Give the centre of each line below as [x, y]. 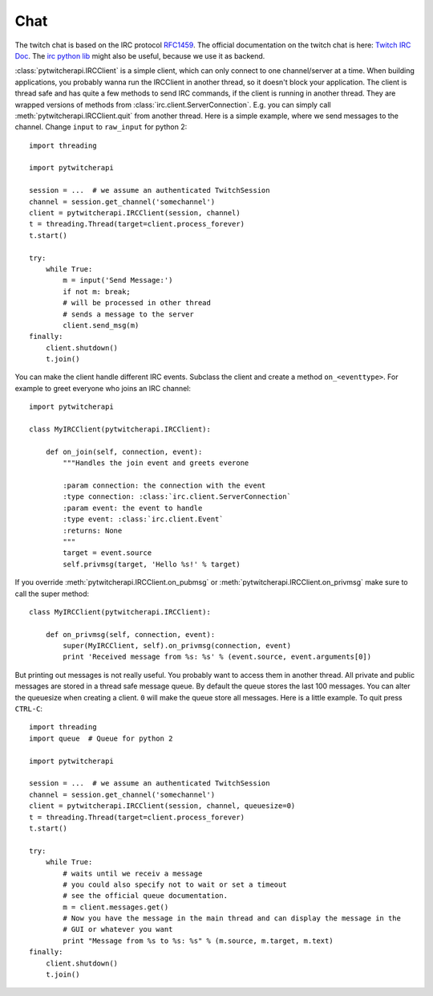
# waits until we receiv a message [133, 873]
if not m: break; [97, 292]
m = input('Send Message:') [118, 280]
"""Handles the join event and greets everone [156, 463]
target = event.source [107, 553]
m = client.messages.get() [116, 907]
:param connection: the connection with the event [164, 486]
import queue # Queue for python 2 [101, 738]
